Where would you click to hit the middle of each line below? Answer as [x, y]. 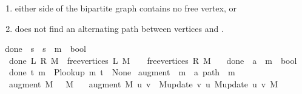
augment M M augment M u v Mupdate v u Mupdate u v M [143, 83]
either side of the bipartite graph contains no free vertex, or [126, 8]
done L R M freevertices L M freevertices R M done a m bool [153, 60]
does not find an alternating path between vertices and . [119, 28]
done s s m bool [45, 49]
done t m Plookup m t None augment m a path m [122, 72]
